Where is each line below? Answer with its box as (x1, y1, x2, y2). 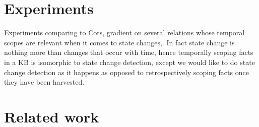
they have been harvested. (4, 77, 85, 87)
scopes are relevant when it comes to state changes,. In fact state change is (4, 37, 235, 47)
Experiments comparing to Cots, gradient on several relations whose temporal (4, 27, 245, 38)
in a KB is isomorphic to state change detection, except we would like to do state (4, 56, 255, 67)
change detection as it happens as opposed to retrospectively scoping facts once (4, 67, 249, 77)
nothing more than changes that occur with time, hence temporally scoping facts (4, 47, 253, 57)
